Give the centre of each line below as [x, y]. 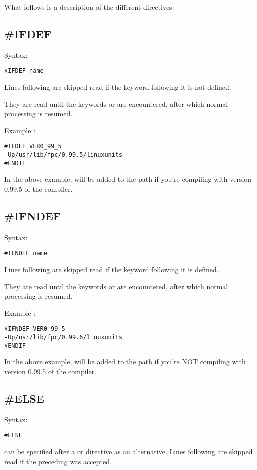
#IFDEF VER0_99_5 [33, 147]
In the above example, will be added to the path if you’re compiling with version [128, 179]
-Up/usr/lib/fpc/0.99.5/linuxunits [63, 155]
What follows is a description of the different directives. [89, 7]
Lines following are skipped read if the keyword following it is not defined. [118, 87]
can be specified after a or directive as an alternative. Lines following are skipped [128, 452]
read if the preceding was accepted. [58, 461]
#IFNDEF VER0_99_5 [35, 329]
